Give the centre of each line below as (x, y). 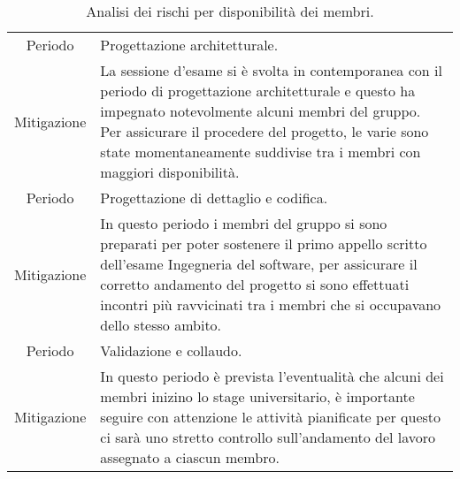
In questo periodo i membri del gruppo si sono (244, 223)
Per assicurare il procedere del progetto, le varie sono (264, 131)
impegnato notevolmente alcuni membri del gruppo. (261, 111)
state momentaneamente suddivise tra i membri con (261, 152)
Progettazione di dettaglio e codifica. (214, 198)
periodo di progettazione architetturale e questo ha (258, 91)
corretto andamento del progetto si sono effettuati (255, 284)
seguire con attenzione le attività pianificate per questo (271, 417)
